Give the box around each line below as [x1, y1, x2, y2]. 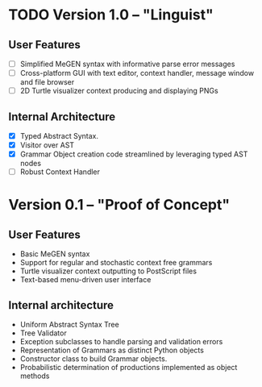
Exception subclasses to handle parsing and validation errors [19, 337, 223, 347]
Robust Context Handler [19, 167, 101, 177]
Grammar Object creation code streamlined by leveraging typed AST [19, 149, 248, 159]
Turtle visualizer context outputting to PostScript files [19, 266, 198, 276]
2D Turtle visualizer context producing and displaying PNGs [19, 86, 219, 96]
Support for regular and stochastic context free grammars [19, 258, 213, 268]
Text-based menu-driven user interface [19, 275, 152, 285]
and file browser [19, 77, 75, 87]
